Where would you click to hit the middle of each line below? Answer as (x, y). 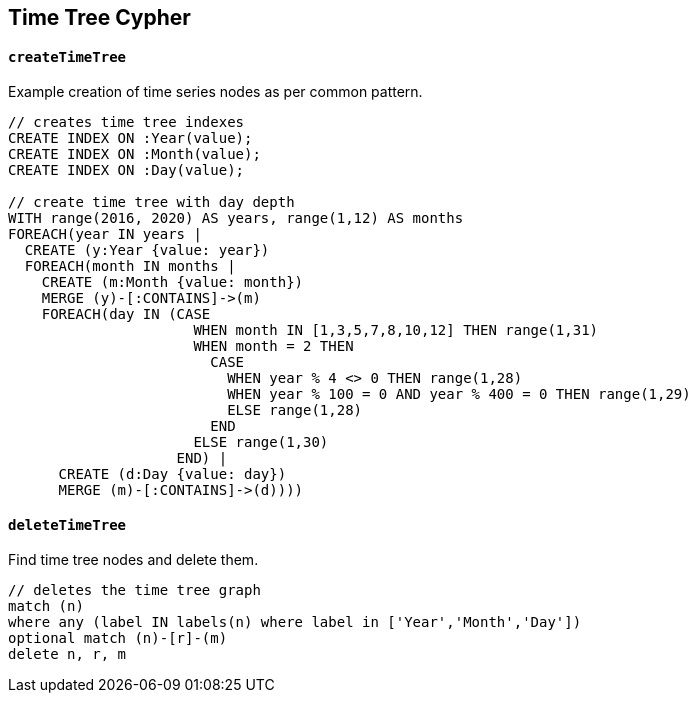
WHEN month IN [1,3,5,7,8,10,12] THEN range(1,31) (396, 330)
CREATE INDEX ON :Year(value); (130, 138)
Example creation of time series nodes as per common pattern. (215, 92)
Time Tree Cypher (99, 17)
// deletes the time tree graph (134, 590)
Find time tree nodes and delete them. (133, 560)
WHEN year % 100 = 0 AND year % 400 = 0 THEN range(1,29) (459, 394)
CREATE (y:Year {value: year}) (147, 250)
